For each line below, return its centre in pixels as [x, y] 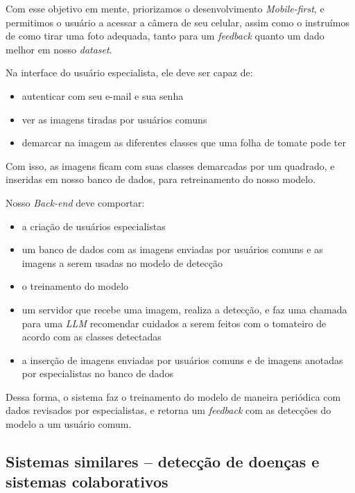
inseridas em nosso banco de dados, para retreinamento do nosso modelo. [161, 179]
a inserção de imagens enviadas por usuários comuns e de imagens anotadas [182, 360]
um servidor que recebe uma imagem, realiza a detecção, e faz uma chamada [184, 309]
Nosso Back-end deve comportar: [75, 202]
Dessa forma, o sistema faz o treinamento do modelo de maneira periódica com [173, 396]
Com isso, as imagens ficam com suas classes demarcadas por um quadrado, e [170, 165]
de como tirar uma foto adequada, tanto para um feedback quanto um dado [165, 36]
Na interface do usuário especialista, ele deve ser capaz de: [129, 72]
